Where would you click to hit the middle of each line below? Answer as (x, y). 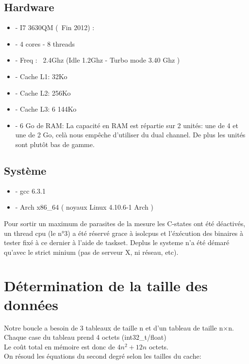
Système (25, 170)
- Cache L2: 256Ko (43, 92)
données (31, 304)
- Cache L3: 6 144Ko (46, 109)
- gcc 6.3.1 (30, 190)
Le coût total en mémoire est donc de (59, 346)
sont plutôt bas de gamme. (55, 144)
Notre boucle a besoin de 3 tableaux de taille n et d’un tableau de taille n (114, 327)
